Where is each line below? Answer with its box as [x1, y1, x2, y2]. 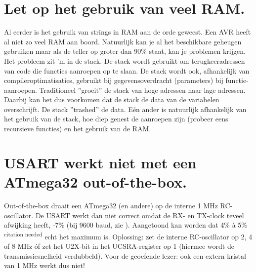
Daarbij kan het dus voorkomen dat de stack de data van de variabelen [4, 94, 219, 105]
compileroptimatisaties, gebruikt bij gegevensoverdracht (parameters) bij [4, 75, 223, 85]
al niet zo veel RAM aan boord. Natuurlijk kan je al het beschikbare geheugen [4, 36, 242, 46]
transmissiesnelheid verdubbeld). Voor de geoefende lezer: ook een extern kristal [4, 250, 246, 261]
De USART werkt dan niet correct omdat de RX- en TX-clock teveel [35, 210, 244, 220]
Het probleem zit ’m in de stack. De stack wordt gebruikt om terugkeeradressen [4, 55, 245, 66]
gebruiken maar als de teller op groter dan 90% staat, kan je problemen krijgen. [4, 46, 246, 56]
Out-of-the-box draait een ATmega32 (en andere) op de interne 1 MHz [4, 200, 218, 210]
